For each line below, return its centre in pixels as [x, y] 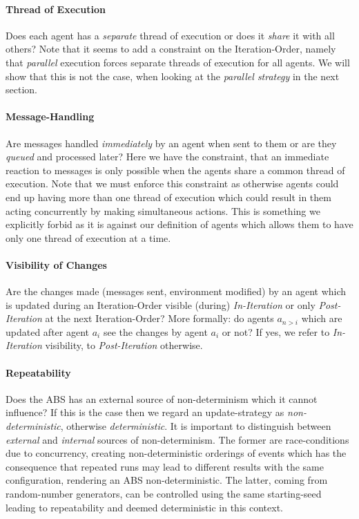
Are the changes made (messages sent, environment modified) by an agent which [176, 291]
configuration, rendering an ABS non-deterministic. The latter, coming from [167, 480]
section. [21, 89]
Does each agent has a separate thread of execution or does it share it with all [170, 35]
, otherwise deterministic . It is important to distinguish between [196, 426]
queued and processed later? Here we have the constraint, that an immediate [167, 157]
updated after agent [48, 331]
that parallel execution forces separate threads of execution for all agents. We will [178, 62]
